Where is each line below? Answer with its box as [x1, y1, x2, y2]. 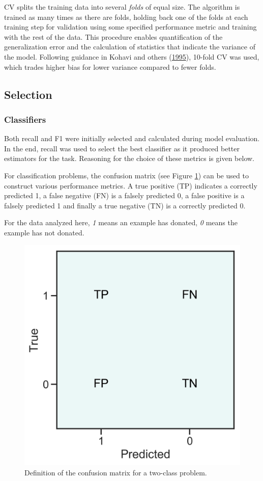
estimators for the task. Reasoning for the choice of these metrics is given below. [4, 153, 254, 164]
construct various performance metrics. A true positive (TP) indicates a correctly [4, 180, 257, 191]
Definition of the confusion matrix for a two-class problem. [24, 467, 207, 477]
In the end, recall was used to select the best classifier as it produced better [4, 143, 240, 153]
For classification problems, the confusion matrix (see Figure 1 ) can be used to [4, 170, 249, 180]
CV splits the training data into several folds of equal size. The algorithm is [4, 2, 240, 12]
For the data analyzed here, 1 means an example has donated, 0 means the [4, 217, 238, 228]
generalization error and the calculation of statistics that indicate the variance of [4, 41, 255, 52]
